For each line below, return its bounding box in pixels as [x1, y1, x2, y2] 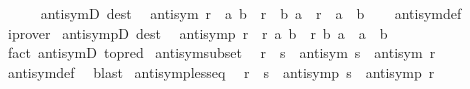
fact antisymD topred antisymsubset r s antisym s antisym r [7, 42, 436, 63]
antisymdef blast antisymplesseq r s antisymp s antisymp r [7, 61, 435, 82]
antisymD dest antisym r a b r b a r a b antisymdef [40, 3, 462, 23]
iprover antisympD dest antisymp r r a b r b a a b [7, 22, 388, 43]
